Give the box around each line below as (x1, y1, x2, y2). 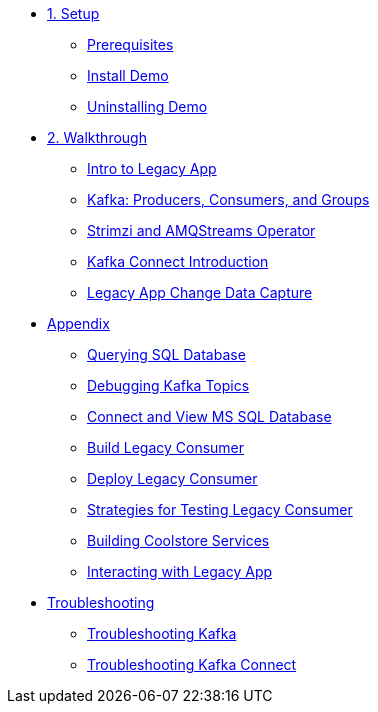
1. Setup (47, 5, 100, 22)
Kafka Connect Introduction (87, 253, 269, 270)
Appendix (47, 315, 110, 332)
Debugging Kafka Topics (87, 377, 250, 394)
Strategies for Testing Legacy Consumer (87, 501, 353, 518)
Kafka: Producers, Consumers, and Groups (87, 191, 370, 208)
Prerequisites (87, 36, 174, 53)
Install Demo (87, 67, 169, 84)
